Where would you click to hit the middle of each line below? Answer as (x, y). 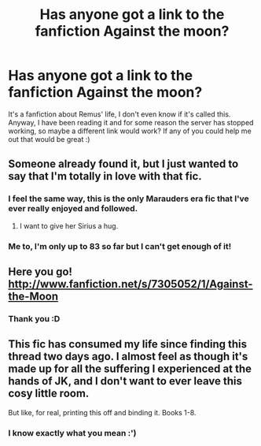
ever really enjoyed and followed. (73, 209)
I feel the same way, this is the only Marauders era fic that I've (129, 199)
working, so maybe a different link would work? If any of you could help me (130, 131)
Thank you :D (34, 318)
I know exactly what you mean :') (72, 433)
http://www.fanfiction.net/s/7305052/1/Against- (130, 284)
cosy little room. (49, 394)
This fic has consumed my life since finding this (128, 344)
